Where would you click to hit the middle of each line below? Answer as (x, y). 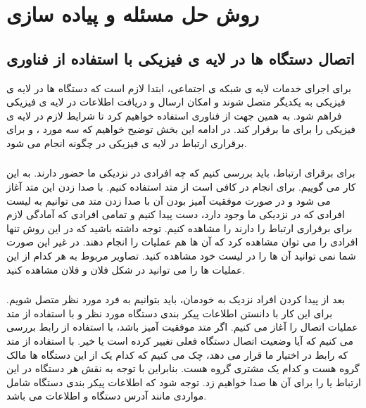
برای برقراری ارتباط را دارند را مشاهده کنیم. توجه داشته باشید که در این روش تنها (179, 228)
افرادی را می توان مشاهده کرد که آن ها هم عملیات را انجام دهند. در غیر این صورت (182, 242)
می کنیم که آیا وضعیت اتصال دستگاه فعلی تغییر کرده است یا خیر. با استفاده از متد (180, 340)
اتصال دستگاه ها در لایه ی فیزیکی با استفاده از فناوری (181, 58)
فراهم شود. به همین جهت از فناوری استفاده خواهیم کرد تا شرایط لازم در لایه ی (174, 115)
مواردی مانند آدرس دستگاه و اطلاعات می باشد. (107, 396)
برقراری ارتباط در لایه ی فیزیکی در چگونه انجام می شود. (127, 142)
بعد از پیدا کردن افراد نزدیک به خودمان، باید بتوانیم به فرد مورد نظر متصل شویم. (176, 299)
